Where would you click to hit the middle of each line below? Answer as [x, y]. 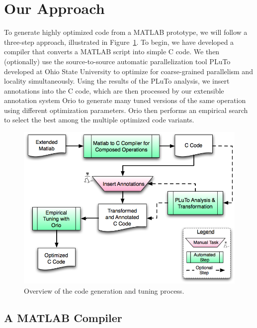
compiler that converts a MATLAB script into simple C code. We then [112, 52]
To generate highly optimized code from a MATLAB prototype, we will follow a [126, 32]
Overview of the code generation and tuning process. [104, 290]
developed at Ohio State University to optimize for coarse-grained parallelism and [128, 71]
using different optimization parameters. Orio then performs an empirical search [126, 110]
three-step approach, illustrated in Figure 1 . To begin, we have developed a [119, 42]
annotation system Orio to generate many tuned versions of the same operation [125, 100]
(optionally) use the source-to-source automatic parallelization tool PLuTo [117, 61]
